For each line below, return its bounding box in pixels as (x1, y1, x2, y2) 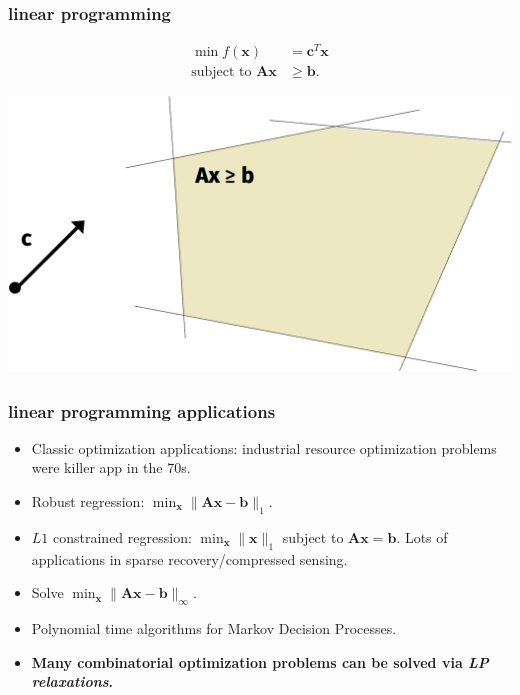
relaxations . (31, 671, 114, 692)
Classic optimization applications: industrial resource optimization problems (31, 437, 497, 458)
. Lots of (396, 526, 448, 547)
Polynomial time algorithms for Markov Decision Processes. (31, 617, 397, 638)
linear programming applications (8, 398, 276, 423)
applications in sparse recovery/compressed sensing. (31, 548, 348, 569)
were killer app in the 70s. (31, 457, 191, 478)
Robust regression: (31, 490, 145, 511)
